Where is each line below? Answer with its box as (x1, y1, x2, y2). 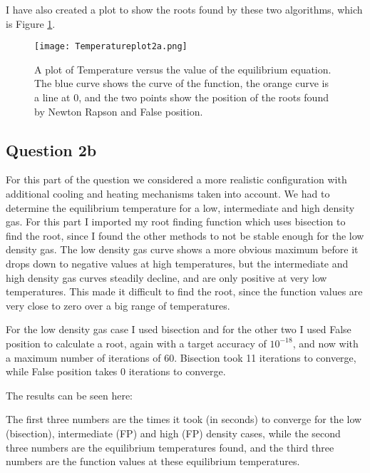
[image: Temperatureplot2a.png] (34, 41, 187, 52)
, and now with (292, 335, 359, 350)
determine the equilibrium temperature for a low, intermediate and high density (6, 200, 355, 215)
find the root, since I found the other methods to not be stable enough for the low (6, 228, 364, 243)
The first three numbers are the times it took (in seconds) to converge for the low (6, 412, 362, 427)
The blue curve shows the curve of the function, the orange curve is (34, 76, 329, 91)
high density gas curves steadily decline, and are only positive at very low (6, 270, 327, 285)
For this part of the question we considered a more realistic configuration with (6, 172, 347, 187)
